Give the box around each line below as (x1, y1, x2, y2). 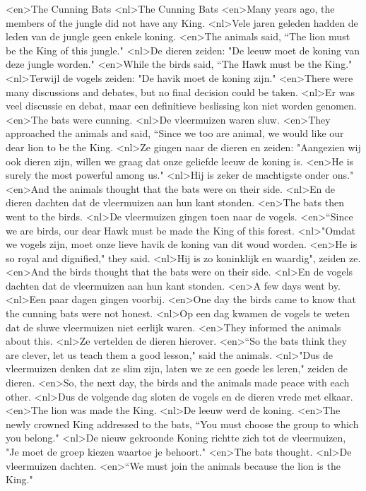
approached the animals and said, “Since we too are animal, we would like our (6, 126, 344, 141)
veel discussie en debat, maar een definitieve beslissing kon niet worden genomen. (6, 98, 357, 113)
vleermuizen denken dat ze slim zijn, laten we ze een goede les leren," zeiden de (6, 361, 348, 376)
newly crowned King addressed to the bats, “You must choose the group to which (6, 416, 359, 431)
